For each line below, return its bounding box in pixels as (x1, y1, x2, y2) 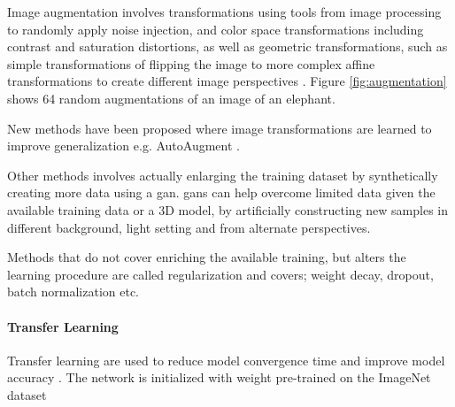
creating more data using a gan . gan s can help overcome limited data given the (7, 183, 436, 202)
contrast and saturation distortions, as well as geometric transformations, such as (7, 37, 448, 56)
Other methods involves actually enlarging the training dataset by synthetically (7, 165, 438, 184)
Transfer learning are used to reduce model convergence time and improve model (7, 350, 445, 369)
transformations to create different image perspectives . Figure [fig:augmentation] (7, 72, 447, 90)
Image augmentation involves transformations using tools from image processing (7, 3, 442, 20)
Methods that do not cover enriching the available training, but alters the (7, 248, 406, 266)
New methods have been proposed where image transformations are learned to (7, 119, 432, 137)
